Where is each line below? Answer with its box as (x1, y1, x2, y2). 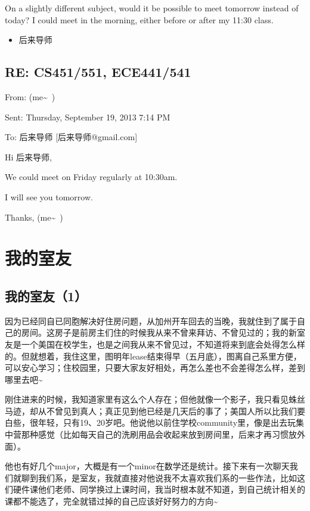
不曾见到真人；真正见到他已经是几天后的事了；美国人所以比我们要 (46, 404, 305, 417)
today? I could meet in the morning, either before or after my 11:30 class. (5, 13, 274, 26)
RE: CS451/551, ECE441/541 (5, 63, 191, 81)
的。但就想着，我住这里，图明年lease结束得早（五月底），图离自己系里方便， (5, 349, 302, 362)
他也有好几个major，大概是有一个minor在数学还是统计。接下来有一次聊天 (5, 460, 290, 472)
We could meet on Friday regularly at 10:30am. (5, 171, 178, 183)
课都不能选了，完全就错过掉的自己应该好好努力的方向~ (5, 495, 218, 507)
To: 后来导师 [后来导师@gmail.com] (5, 131, 138, 143)
